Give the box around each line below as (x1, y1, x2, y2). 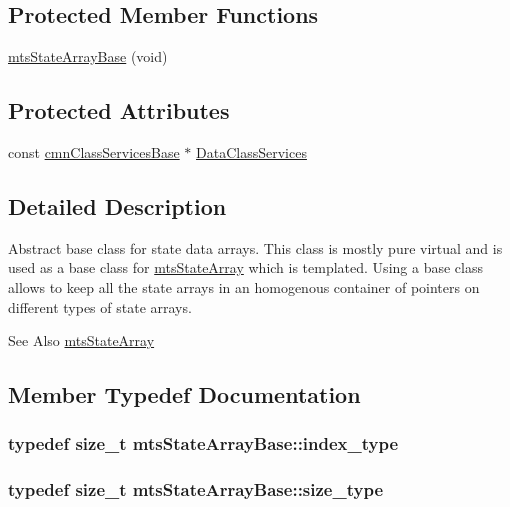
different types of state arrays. (8, 296, 192, 317)
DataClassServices (196, 142, 307, 162)
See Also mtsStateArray (8, 330, 155, 351)
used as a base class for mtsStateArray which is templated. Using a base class (8, 257, 483, 278)
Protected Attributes (8, 95, 230, 126)
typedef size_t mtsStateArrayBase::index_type (8, 431, 399, 456)
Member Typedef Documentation (8, 379, 361, 410)
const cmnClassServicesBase (8, 142, 180, 162)
